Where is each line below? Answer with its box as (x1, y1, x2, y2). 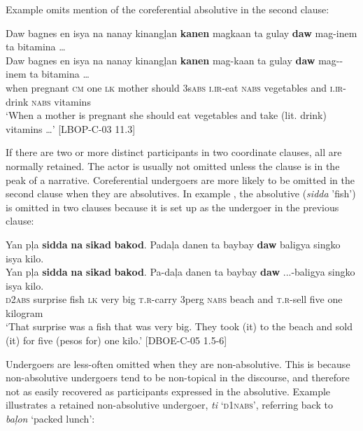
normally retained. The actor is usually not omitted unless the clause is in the (6, 158, 340, 173)
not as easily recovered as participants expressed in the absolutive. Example (6, 383, 331, 398)
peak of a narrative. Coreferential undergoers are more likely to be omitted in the (6, 172, 355, 187)
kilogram (6, 305, 43, 320)
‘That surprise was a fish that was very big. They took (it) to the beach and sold (6, 319, 353, 334)
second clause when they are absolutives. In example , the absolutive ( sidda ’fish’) (6, 186, 356, 201)
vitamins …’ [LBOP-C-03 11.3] (6, 121, 136, 136)
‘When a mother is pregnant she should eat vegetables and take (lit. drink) (6, 108, 327, 122)
